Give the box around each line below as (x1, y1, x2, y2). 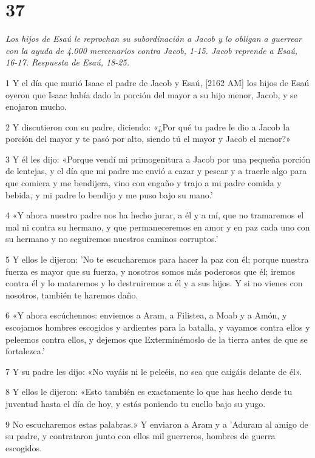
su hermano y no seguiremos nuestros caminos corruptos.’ (5, 232, 218, 245)
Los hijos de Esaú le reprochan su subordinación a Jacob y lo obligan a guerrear (5, 32, 302, 45)
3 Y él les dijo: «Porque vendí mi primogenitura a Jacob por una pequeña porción (5, 152, 311, 165)
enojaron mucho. (5, 100, 67, 113)
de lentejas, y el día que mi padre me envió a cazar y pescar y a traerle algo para (5, 164, 307, 177)
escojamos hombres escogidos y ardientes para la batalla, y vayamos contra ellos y (5, 321, 310, 333)
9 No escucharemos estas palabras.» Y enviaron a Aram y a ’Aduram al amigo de (5, 417, 308, 430)
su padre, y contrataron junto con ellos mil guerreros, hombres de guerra (5, 429, 276, 442)
